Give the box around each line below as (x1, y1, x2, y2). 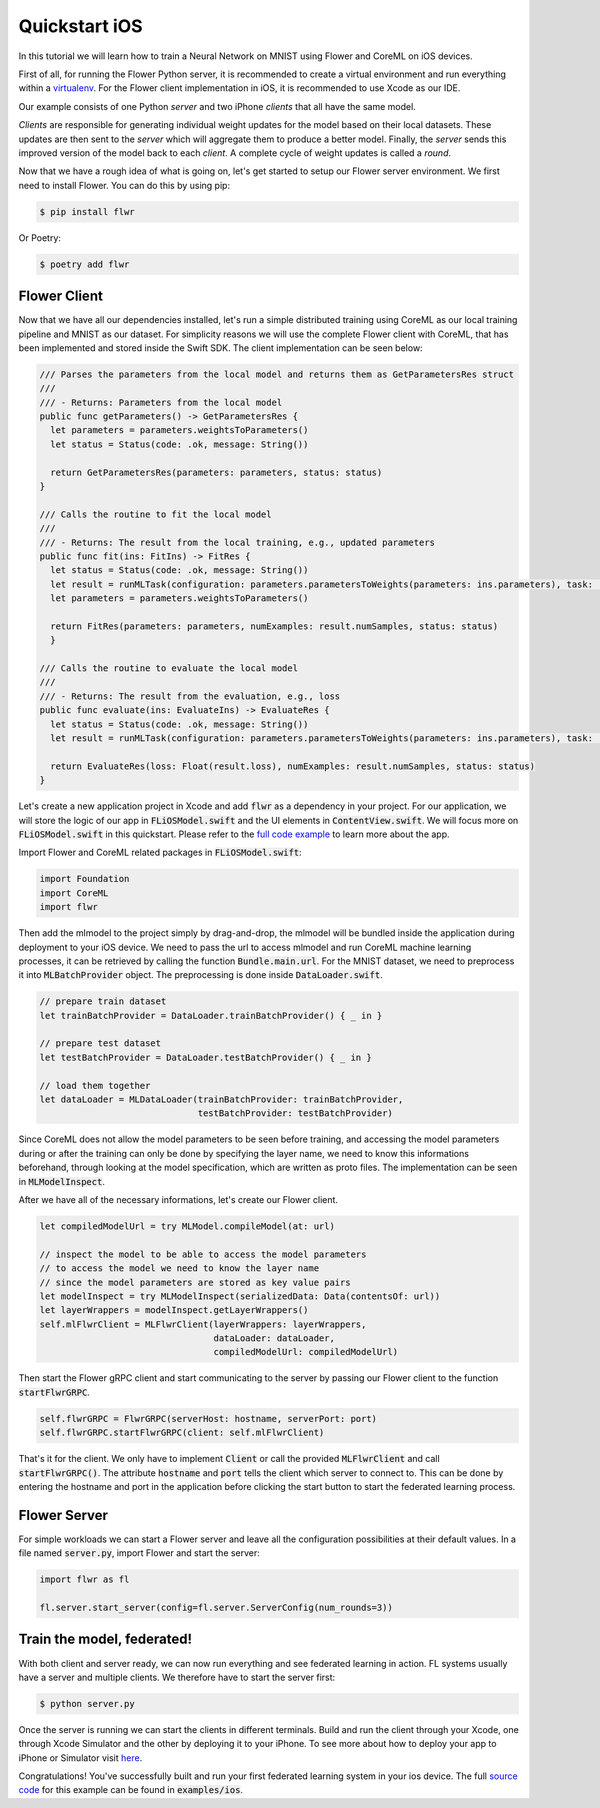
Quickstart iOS (18, 15, 144, 37)
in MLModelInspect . (18, 1175, 105, 1187)
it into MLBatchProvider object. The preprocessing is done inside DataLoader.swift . (18, 969, 384, 981)
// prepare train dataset (39, 996, 167, 1007)
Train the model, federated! (18, 1631, 193, 1648)
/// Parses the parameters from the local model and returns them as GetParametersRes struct (39, 368, 515, 380)
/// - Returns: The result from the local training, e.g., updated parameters (39, 536, 435, 548)
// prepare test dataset (39, 1038, 162, 1049)
